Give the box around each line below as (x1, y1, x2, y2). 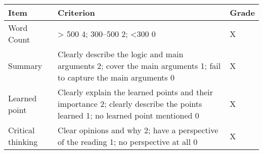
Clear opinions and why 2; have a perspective (58, 124, 218, 136)
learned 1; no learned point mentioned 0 (58, 109, 199, 121)
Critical (8, 124, 35, 136)
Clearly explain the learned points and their (58, 86, 213, 98)
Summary (8, 60, 42, 71)
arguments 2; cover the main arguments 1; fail (58, 60, 221, 71)
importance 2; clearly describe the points (58, 98, 202, 109)
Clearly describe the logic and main (58, 48, 184, 60)
